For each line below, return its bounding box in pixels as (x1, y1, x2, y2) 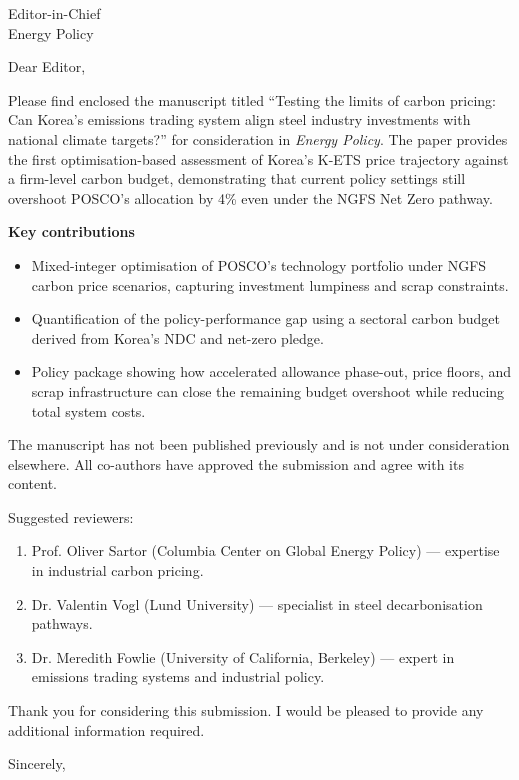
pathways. (31, 613, 93, 634)
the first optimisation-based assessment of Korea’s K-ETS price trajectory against (8, 148, 509, 169)
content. (8, 473, 57, 494)
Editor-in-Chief (8, 3, 101, 23)
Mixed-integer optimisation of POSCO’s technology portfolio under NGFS (31, 254, 487, 275)
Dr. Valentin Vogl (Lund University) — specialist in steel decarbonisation (31, 593, 483, 614)
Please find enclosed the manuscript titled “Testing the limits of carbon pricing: (8, 89, 496, 110)
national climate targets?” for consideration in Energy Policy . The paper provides (8, 128, 508, 149)
